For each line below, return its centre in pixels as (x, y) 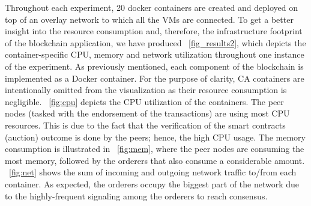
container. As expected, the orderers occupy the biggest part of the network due (152, 183)
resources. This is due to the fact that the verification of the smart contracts (145, 125)
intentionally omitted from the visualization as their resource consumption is (146, 90)
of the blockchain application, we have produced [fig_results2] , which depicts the (155, 42)
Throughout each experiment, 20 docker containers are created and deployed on (151, 7)
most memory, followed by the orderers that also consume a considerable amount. (155, 160)
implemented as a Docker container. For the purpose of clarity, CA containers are (155, 78)
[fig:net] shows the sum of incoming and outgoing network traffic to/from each (153, 172)
